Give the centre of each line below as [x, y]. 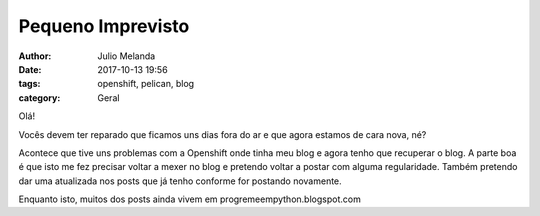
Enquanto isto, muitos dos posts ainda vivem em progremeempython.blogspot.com [190, 199]
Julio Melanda [126, 56]
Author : [35, 56]
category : [39, 97]
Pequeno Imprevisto [104, 26]
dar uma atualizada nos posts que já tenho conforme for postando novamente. [180, 181]
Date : [30, 69]
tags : [29, 84]
